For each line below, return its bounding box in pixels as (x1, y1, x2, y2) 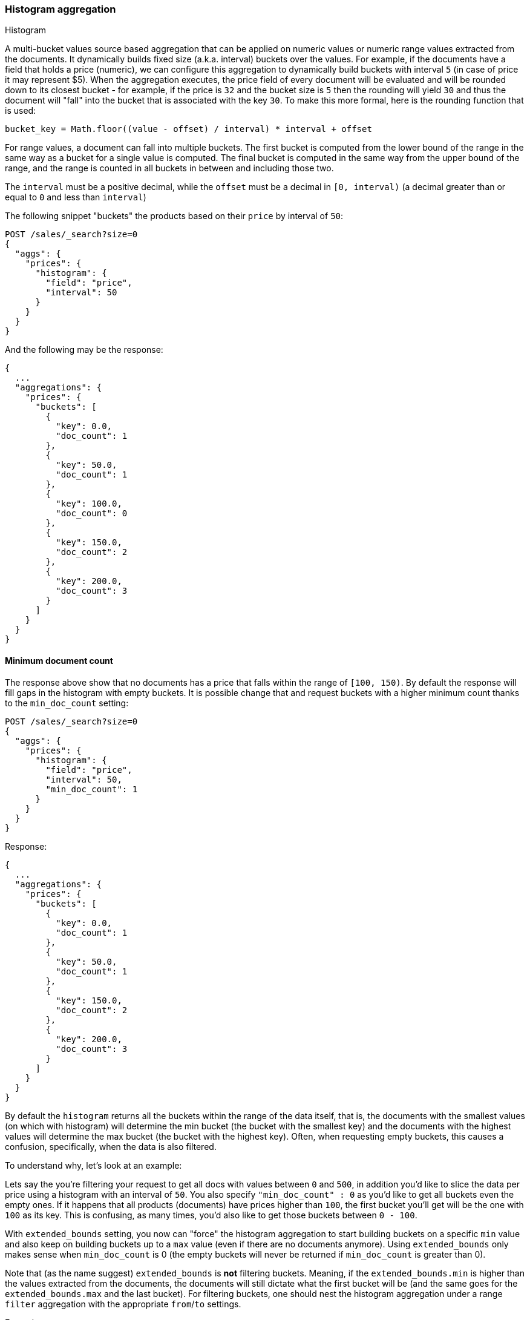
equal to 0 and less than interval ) (5, 192, 146, 203)
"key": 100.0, (56, 499, 122, 509)
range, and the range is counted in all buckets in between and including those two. (5, 163, 334, 174)
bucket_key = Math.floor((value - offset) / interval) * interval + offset (5, 124, 372, 134)
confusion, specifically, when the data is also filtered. (5, 1141, 217, 1152)
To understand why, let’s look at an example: (5, 1160, 182, 1171)
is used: (5, 105, 36, 116)
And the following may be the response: (5, 344, 163, 355)
